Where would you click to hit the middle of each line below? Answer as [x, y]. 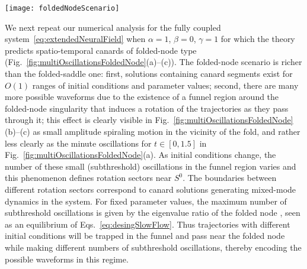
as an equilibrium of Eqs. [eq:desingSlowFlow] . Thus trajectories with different [148, 224]
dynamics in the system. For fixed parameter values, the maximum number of [146, 201]
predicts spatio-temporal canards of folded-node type [101, 50]
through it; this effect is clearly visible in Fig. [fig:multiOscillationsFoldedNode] [149, 120]
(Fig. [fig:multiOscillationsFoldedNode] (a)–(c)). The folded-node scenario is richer [153, 62]
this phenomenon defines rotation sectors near [88, 178]
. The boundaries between [230, 178]
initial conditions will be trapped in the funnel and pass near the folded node [145, 236]
